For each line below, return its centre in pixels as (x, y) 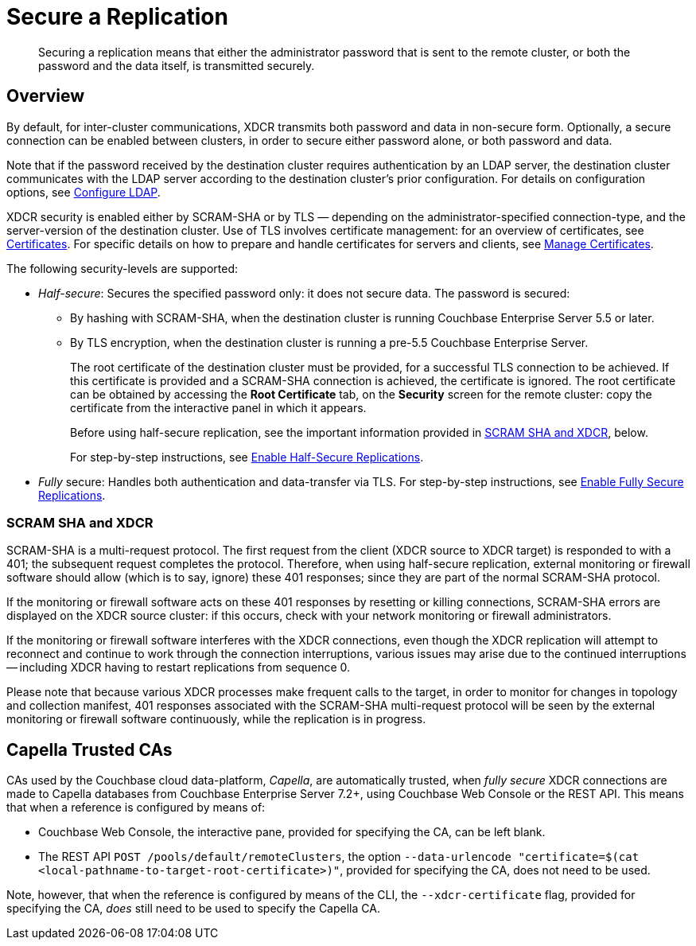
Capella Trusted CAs (89, 749)
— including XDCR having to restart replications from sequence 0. (179, 668)
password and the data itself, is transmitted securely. (177, 65)
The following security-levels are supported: (122, 268)
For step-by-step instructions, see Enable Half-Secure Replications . (247, 457)
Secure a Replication (117, 17)
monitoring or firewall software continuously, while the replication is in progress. (216, 719)
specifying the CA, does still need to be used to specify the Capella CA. (193, 909)
